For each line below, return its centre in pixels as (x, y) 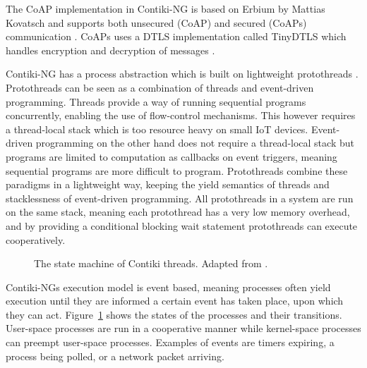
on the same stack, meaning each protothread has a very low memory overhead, (178, 212)
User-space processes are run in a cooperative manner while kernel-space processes (183, 328)
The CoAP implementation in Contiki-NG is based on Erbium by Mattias (166, 8)
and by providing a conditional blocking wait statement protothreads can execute (182, 225)
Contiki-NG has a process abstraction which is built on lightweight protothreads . (182, 74)
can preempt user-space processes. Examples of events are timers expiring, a (170, 342)
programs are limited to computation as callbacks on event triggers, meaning (172, 156)
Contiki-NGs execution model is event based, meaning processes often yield (168, 287)
